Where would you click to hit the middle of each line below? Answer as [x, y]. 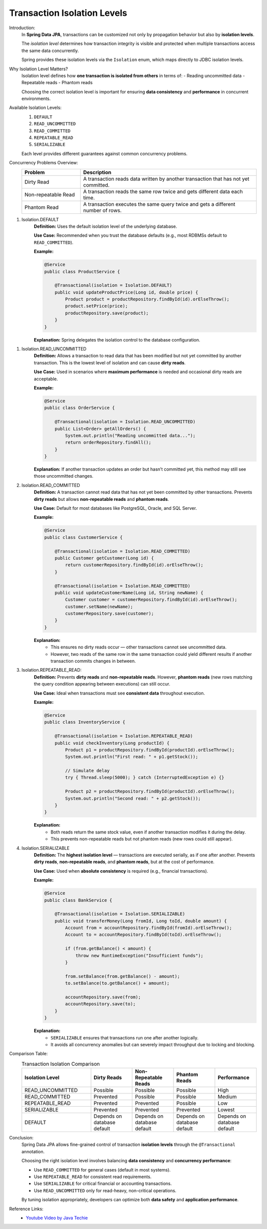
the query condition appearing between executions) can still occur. [102, 684]
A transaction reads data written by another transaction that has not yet [166, 179]
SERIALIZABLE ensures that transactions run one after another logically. [125, 1037]
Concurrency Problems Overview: [44, 163]
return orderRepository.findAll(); [108, 442]
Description [97, 172]
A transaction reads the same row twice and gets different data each [163, 192]
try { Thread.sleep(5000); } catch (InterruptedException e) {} [145, 778]
